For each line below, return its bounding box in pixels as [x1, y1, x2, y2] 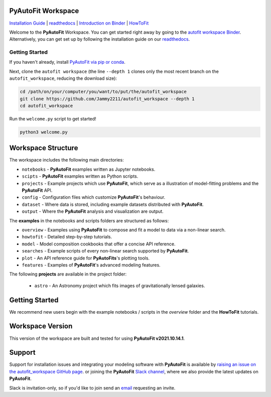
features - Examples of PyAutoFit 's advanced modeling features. [22, 261, 161, 268]
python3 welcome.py [20, 129, 68, 135]
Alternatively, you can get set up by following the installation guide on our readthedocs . [9, 36, 190, 42]
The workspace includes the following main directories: [9, 157, 124, 163]
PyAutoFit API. [22, 187, 53, 193]
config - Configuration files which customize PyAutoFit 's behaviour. [22, 194, 166, 200]
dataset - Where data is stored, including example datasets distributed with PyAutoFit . [22, 201, 204, 207]
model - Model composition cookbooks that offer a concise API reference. [22, 241, 176, 247]
